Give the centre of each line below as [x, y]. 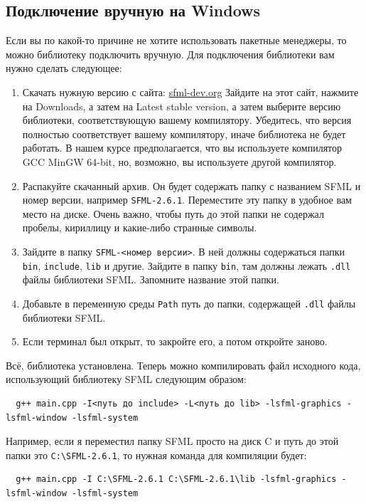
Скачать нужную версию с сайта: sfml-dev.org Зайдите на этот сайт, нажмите [190, 91]
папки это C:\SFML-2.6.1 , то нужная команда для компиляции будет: [156, 455]
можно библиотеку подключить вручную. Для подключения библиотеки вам [170, 54]
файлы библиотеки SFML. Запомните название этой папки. [151, 279]
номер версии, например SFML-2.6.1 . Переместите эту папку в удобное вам [187, 200]
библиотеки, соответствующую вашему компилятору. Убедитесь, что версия [187, 120]
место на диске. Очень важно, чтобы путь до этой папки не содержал [173, 213]
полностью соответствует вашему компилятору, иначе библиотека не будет [184, 133]
